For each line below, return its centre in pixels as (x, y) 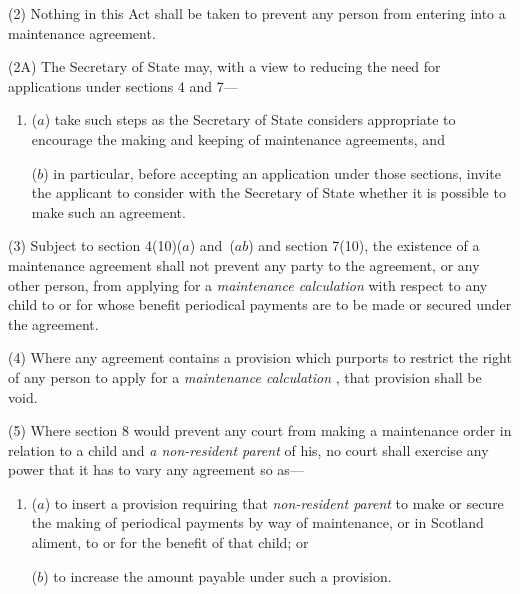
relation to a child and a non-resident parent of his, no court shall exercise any (248, 449)
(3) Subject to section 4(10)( (95, 245)
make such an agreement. (108, 211)
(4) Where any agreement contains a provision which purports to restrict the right (260, 357)
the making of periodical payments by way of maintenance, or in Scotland (257, 522)
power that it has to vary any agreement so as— (156, 469)
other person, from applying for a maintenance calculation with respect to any (248, 284)
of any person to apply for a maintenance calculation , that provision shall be (245, 376)
